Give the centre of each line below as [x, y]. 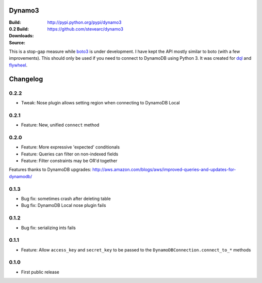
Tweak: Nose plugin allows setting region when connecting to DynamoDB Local [100, 103]
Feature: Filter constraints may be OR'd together [69, 161]
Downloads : [21, 36]
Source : [17, 42]
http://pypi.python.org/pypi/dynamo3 [84, 22]
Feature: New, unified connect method [60, 125]
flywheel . [18, 65]
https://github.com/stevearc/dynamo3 [85, 29]
